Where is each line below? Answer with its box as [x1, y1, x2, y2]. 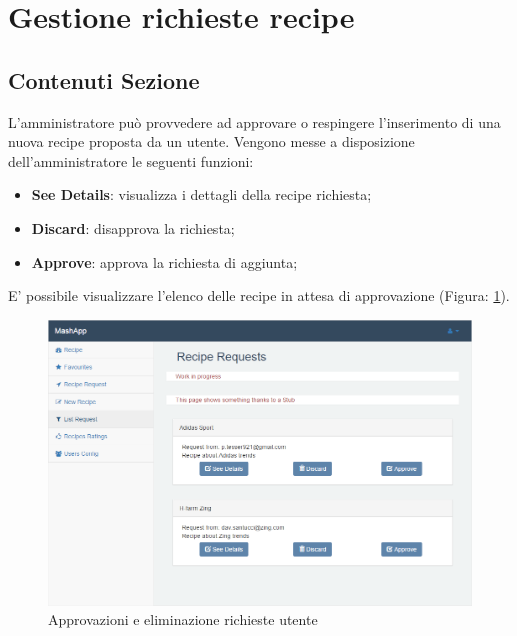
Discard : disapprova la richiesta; [31, 217, 235, 238]
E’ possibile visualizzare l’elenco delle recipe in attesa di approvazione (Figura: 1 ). [8, 285, 510, 306]
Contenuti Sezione [8, 64, 200, 95]
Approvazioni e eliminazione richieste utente [48, 609, 318, 630]
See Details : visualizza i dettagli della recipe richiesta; [31, 184, 372, 205]
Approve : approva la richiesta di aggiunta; [31, 251, 298, 272]
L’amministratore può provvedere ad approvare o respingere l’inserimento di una [8, 111, 501, 132]
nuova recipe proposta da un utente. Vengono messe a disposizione [8, 131, 415, 152]
